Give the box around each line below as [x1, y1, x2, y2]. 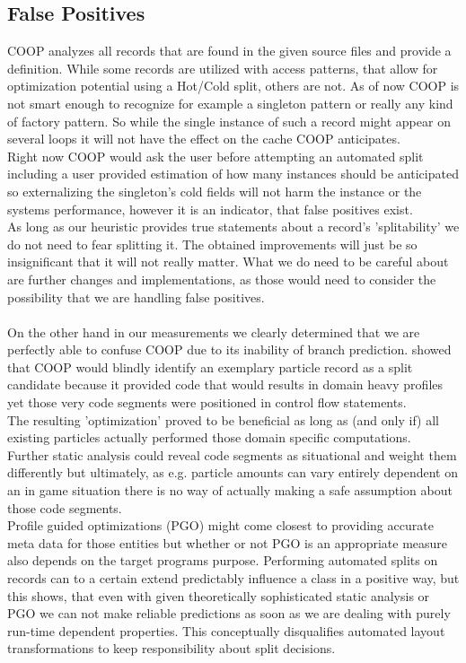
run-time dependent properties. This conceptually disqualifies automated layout [7, 621, 445, 640]
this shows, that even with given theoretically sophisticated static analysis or [7, 586, 430, 605]
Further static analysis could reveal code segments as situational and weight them [7, 445, 457, 464]
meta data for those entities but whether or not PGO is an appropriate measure [7, 533, 448, 552]
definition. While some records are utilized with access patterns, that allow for [7, 58, 438, 77]
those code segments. [7, 498, 122, 517]
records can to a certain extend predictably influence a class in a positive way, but [7, 569, 460, 588]
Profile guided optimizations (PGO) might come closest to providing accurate [7, 516, 434, 535]
